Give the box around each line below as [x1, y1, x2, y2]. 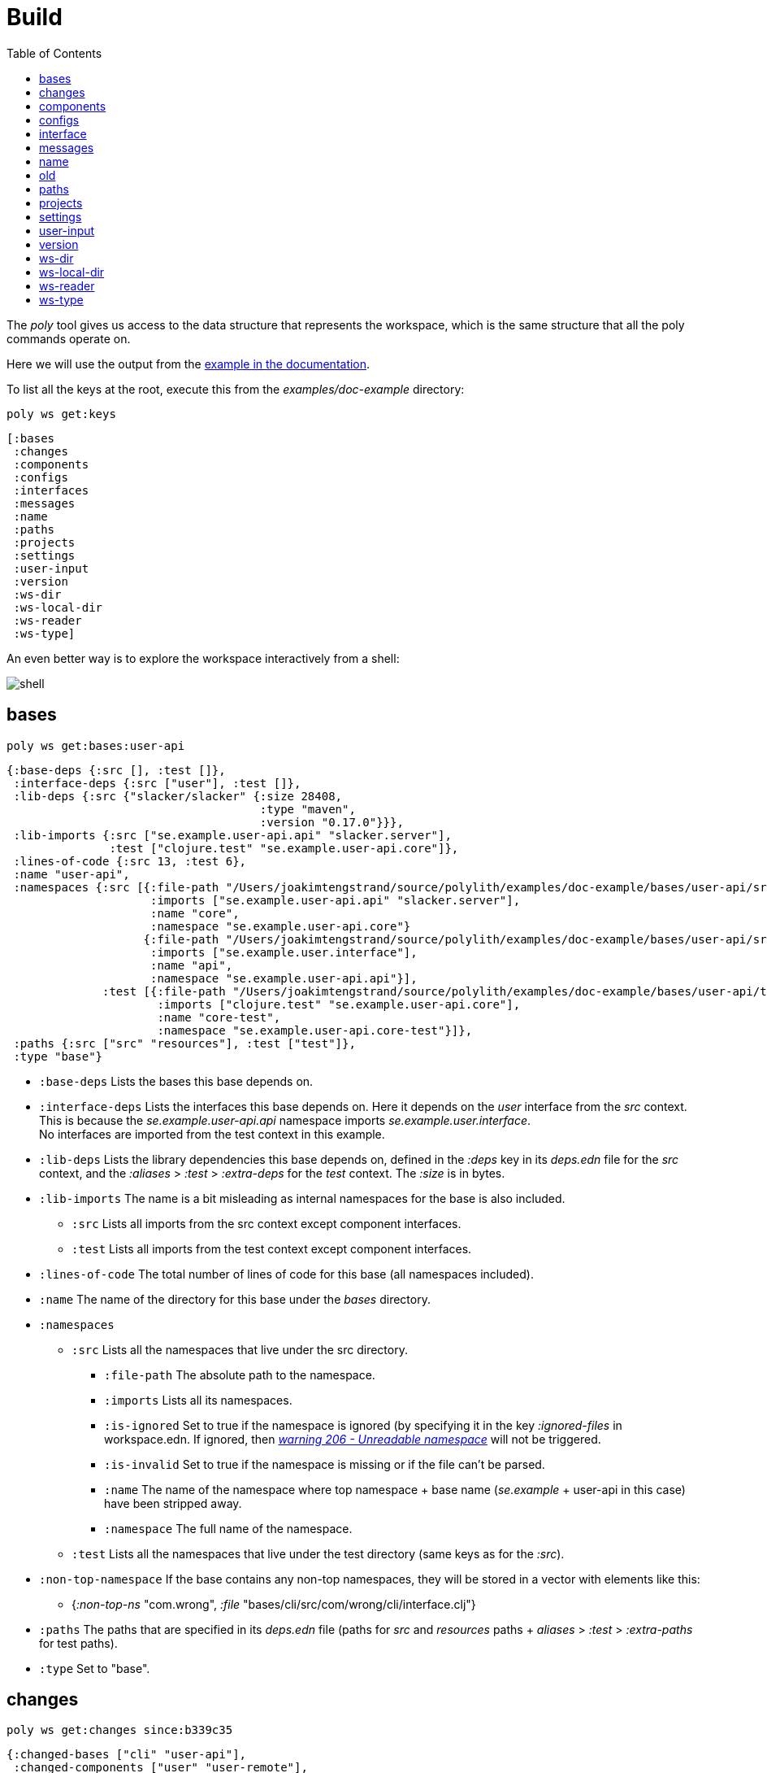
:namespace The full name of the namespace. [104, 1521, 353, 1536]
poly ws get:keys [6, 407, 116, 420]
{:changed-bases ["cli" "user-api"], [6, 1748, 247, 1762]
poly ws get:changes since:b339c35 [6, 1723, 233, 1737]
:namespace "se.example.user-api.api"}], [150, 971, 418, 985]
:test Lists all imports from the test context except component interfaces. [71, 1241, 472, 1256]
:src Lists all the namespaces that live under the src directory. [71, 1342, 408, 1357]
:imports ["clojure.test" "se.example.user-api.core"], [157, 997, 521, 1011]
